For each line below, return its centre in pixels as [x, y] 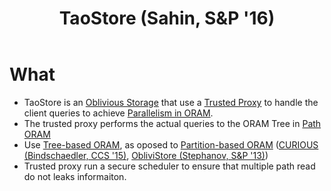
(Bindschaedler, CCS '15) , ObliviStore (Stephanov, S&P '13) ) [146, 155]
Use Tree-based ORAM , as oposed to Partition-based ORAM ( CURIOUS [171, 144]
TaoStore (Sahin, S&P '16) [167, 18]
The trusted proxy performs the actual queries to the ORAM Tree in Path [172, 123]
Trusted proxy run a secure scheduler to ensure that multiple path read [169, 166]
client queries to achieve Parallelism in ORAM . [118, 113]
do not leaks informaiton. [75, 176]
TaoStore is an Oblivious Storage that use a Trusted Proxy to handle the [171, 102]
